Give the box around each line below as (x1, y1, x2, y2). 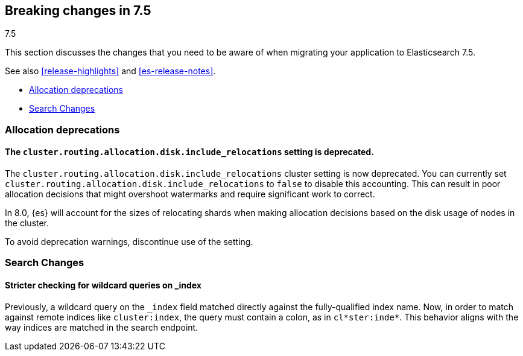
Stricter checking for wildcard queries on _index (5, 280, 201, 290)
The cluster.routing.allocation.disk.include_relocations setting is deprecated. (5, 147, 374, 157)
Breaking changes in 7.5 (5, 3, 151, 18)
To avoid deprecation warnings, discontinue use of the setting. (5, 237, 253, 247)
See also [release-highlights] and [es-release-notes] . (5, 66, 216, 77)
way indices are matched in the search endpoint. (5, 322, 198, 332)
